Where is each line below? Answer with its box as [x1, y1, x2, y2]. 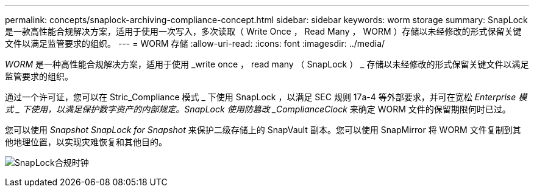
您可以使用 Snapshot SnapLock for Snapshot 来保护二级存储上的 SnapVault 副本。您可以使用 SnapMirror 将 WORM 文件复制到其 [5, 125, 521, 135]
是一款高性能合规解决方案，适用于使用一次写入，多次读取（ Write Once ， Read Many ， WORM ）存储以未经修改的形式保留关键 [5, 26, 522, 36]
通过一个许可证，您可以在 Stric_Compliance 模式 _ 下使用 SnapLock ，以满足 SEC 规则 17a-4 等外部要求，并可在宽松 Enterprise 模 [5, 92, 527, 102]
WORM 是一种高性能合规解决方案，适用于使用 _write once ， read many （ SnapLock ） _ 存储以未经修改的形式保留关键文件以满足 [5, 59, 529, 69]
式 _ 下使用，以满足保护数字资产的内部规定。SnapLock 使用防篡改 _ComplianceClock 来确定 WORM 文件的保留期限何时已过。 [5, 104, 511, 114]
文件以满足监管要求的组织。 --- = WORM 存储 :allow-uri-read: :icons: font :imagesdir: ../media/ [5, 38, 385, 49]
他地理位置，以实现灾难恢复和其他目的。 [5, 137, 167, 147]
